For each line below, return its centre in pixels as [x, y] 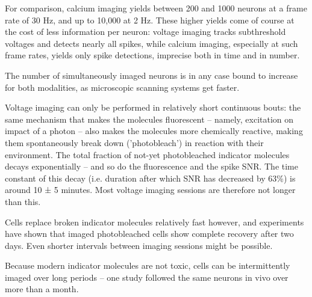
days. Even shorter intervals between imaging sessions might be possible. [139, 245]
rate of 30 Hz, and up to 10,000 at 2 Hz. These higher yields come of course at [150, 20]
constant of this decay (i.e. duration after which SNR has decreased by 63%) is [150, 178]
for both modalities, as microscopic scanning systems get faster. [122, 87]
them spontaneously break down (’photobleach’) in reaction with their [134, 142]
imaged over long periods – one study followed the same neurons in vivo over [147, 277]
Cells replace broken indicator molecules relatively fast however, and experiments [154, 222]
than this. [23, 201]
